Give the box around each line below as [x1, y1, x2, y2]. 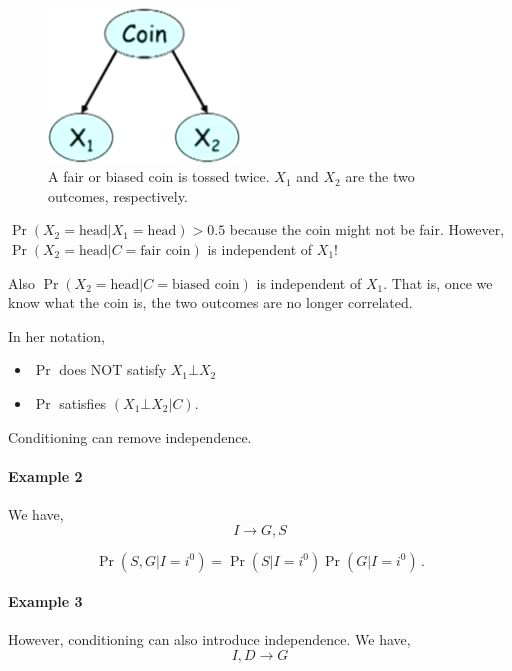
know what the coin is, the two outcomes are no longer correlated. [8, 292, 413, 313]
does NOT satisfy [59, 359, 167, 380]
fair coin [140, 243, 191, 258]
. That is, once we [383, 272, 493, 293]
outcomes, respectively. [48, 185, 188, 206]
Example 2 [8, 465, 83, 486]
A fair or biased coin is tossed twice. [48, 166, 270, 187]
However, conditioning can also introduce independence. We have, [8, 629, 411, 650]
